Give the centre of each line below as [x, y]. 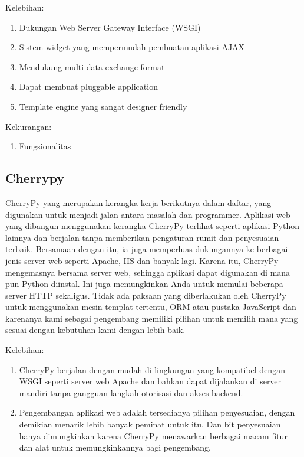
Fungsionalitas [45, 146]
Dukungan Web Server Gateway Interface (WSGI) [110, 27]
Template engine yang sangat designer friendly [103, 106]
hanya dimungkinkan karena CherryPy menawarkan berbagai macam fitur [153, 435]
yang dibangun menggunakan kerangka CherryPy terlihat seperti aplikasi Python [152, 226]
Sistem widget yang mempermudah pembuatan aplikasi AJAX [132, 47]
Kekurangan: [29, 126]
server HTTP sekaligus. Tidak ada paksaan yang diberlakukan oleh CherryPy [146, 295]
